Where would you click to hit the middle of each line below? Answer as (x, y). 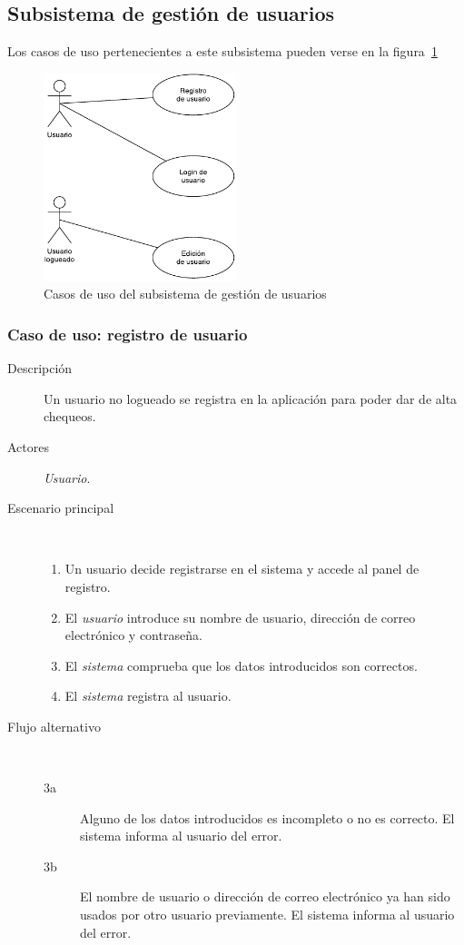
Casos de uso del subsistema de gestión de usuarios (185, 294)
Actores (28, 446)
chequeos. (70, 416)
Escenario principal (61, 508)
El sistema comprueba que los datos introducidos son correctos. (241, 665)
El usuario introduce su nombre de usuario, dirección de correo (240, 617)
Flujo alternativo (54, 726)
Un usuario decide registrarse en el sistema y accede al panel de (242, 569)
